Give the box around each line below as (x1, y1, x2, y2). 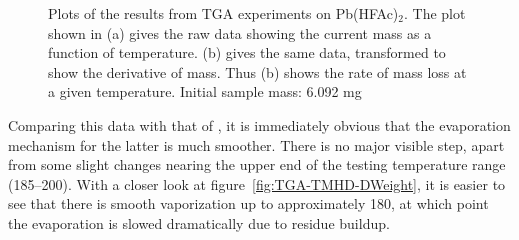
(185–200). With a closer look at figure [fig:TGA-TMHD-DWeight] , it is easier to (8, 173, 506, 194)
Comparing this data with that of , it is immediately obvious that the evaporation (8, 114, 511, 135)
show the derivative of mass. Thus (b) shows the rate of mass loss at (48, 61, 467, 82)
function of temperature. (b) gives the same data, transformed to (48, 42, 446, 63)
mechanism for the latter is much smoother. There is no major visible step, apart (8, 134, 505, 155)
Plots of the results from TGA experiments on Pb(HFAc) (48, 3, 399, 23)
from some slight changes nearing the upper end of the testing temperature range (8, 154, 506, 175)
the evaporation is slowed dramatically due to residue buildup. (8, 212, 390, 233)
